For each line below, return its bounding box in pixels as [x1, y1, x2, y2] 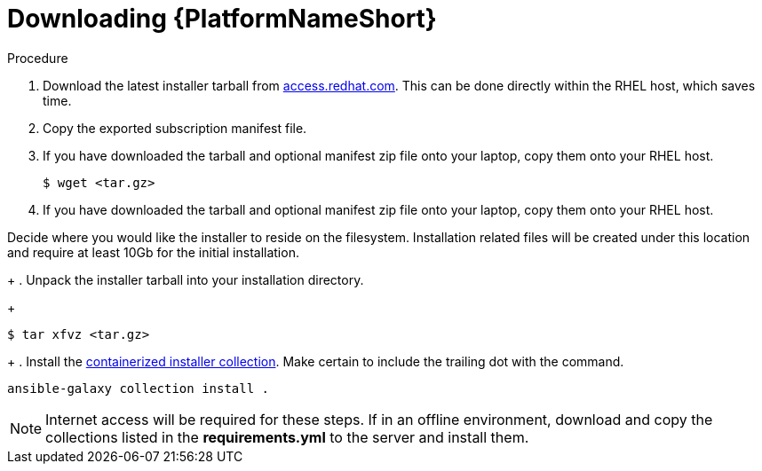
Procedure [7, 50, 68, 66]
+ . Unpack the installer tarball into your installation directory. [7, 271, 364, 287]
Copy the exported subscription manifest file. [43, 120, 307, 136]
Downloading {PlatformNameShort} [7, 4, 437, 34]
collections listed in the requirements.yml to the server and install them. [45, 428, 529, 446]
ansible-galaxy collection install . [7, 381, 270, 396]
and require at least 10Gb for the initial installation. [7, 244, 299, 260]
